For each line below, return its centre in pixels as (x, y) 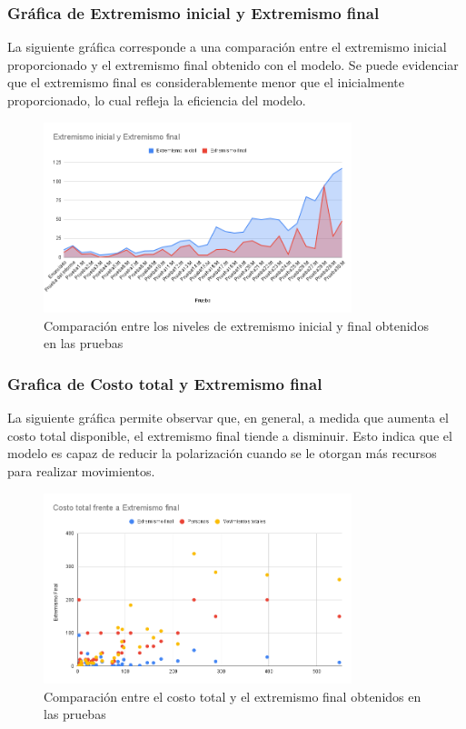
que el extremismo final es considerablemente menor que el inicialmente (206, 82)
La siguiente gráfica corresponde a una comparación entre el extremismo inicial (227, 47)
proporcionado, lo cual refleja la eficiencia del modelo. (157, 100)
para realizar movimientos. (81, 471)
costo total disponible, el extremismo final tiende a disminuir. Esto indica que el (230, 435)
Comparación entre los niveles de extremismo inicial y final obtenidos (236, 325)
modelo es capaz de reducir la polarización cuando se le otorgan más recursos (222, 453)
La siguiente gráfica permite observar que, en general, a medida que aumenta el (228, 418)
